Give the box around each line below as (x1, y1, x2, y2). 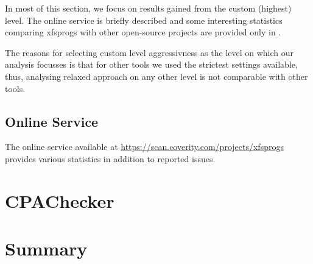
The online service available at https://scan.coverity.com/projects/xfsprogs (5, 140, 284, 153)
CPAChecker (5, 188, 114, 213)
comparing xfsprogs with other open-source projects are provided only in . (5, 26, 281, 38)
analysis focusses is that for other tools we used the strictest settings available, (5, 58, 298, 71)
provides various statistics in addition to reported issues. (5, 152, 216, 165)
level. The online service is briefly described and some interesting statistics (5, 13, 283, 26)
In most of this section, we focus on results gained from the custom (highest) (5, 2, 292, 14)
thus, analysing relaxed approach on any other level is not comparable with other (5, 70, 308, 82)
